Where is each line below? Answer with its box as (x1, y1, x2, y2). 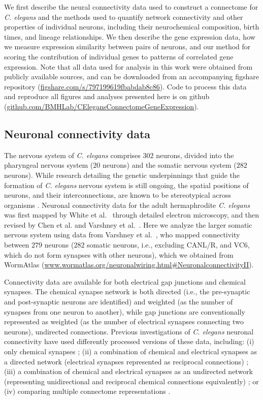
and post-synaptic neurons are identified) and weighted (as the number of (4, 296, 233, 307)
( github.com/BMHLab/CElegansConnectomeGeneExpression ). (4, 101, 199, 111)
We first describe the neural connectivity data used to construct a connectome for (4, 2, 258, 12)
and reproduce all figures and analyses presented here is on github (4, 91, 210, 102)
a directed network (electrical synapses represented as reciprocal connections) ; (4, 356, 249, 366)
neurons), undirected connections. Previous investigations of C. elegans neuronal (4, 326, 254, 336)
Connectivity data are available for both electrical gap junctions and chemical (4, 276, 246, 287)
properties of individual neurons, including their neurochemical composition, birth (4, 21, 259, 32)
